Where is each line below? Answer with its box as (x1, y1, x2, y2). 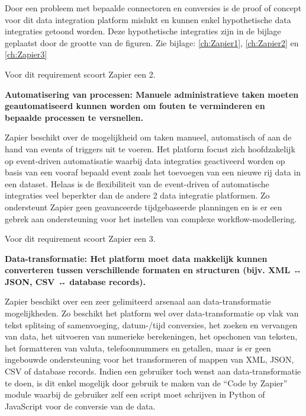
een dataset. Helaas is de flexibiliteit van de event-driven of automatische (5, 177, 269, 190)
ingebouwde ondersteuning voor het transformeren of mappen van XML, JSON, (5, 353, 294, 366)
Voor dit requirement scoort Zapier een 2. (5, 68, 156, 80)
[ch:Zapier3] (5, 48, 47, 60)
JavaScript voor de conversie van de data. (5, 399, 156, 412)
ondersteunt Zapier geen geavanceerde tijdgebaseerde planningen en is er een (5, 200, 282, 213)
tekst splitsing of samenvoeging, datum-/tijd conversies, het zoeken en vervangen (5, 318, 298, 331)
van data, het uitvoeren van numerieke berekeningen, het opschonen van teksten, (5, 330, 298, 343)
